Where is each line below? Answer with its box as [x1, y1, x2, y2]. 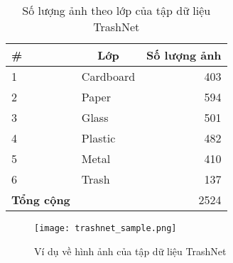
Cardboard [81, 68, 136, 84]
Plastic [81, 130, 116, 146]
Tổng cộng [11, 191, 70, 208]
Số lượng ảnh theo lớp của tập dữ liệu [22, 2, 211, 18]
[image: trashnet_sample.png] [34, 223, 177, 233]
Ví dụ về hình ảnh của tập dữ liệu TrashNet [34, 243, 227, 258]
